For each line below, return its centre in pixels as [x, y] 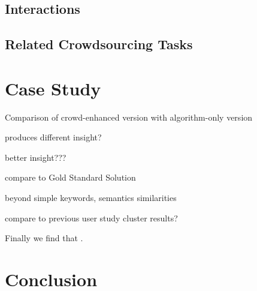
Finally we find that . [44, 238]
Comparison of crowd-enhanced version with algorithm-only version [129, 117]
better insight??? [36, 157]
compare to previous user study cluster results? [91, 217]
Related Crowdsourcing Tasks [99, 44]
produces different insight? [53, 137]
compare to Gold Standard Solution [70, 177]
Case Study [53, 88]
